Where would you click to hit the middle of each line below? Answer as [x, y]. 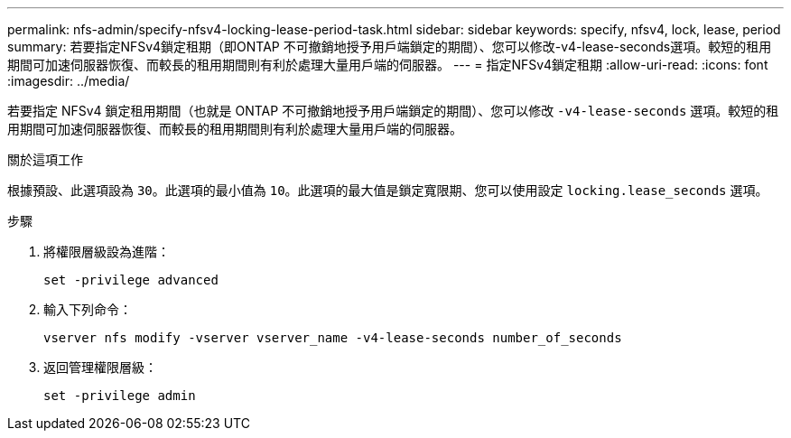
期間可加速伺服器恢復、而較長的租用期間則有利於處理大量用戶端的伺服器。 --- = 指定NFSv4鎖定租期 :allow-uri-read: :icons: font [388, 65]
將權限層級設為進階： [107, 252]
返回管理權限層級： [100, 367]
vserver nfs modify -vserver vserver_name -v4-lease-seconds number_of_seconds [333, 338]
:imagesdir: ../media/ [69, 81]
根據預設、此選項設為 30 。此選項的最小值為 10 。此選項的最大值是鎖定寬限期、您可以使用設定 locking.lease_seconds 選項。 [388, 190]
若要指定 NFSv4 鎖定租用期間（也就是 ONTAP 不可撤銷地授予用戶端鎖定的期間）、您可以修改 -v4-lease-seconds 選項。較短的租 [393, 111]
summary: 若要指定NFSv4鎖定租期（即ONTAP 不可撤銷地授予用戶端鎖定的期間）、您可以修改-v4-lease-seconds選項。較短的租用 [390, 47]
